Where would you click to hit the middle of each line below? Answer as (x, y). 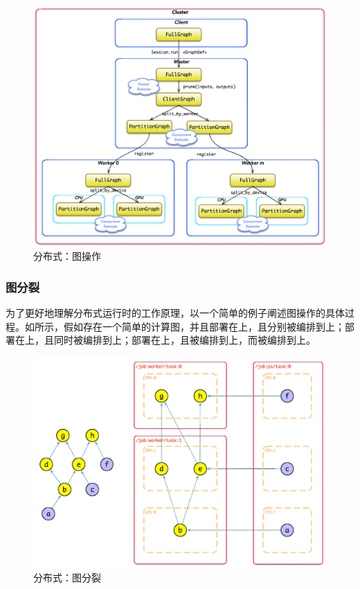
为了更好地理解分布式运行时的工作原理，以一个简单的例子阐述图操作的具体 (175, 313)
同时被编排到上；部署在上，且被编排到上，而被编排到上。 (184, 340)
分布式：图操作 (67, 256)
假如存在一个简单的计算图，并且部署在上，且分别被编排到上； (204, 326)
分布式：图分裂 (67, 577)
